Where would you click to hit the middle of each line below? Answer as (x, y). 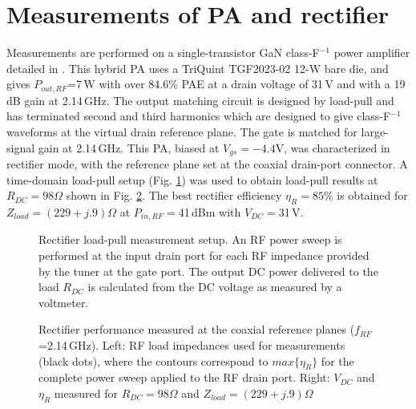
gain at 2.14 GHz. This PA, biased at (129, 147)
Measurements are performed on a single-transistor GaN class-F (163, 53)
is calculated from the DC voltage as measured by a (215, 287)
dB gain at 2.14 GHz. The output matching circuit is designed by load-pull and (200, 100)
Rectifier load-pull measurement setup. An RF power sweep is (190, 239)
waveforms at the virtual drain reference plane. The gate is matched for (182, 131)
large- (375, 131)
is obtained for (372, 195)
